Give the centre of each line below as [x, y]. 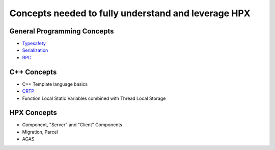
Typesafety [34, 44]
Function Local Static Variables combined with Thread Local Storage [94, 98]
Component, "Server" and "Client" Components [72, 125]
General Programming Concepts [62, 31]
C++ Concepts [33, 72]
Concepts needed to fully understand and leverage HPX [130, 13]
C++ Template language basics [55, 84]
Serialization [35, 50]
